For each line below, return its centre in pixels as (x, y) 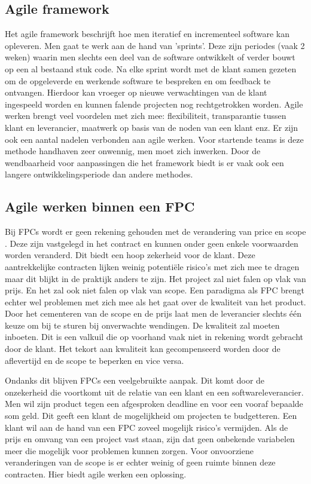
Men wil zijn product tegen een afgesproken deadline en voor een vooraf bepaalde (154, 404)
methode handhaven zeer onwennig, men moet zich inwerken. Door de (133, 151)
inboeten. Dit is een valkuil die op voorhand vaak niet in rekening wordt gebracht (154, 337)
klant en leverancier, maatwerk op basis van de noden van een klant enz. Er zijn (152, 127)
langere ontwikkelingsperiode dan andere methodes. (99, 174)
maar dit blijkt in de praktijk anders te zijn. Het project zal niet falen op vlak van (155, 278)
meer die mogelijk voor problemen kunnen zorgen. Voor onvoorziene (129, 450)
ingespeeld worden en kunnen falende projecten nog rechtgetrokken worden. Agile (154, 104)
